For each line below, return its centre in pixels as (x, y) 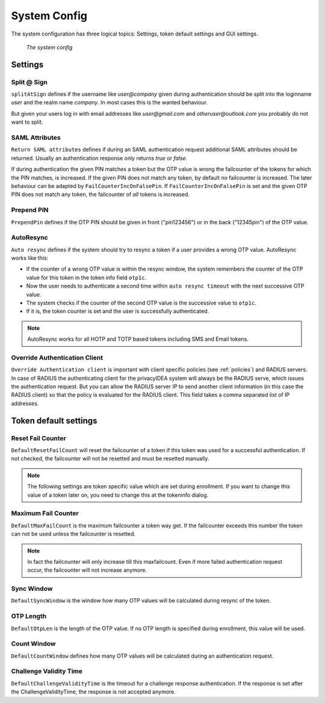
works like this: (30, 258)
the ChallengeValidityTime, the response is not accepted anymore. (93, 692)
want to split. (27, 122)
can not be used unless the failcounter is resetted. (73, 534)
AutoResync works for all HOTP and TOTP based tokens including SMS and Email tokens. (138, 339)
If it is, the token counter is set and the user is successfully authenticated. (118, 311)
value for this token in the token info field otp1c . (86, 277)
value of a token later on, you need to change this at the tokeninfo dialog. (118, 495)
